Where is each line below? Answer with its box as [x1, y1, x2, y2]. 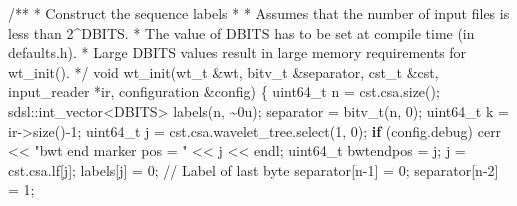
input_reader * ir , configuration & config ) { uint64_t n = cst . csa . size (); [8, 81, 440, 102]
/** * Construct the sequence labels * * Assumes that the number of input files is [8, 3, 510, 23]
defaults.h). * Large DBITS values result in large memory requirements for [8, 42, 467, 63]
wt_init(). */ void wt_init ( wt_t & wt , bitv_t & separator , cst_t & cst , [8, 61, 439, 82]
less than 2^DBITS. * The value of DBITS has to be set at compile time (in [8, 22, 475, 43]
